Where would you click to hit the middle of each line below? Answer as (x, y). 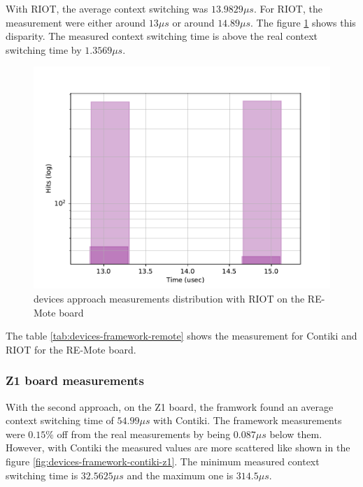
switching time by (44, 49)
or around (193, 22)
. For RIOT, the (288, 8)
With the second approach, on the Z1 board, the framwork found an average (170, 406)
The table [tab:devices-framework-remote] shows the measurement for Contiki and (181, 336)
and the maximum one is (180, 475)
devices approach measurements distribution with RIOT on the (169, 298)
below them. (296, 434)
